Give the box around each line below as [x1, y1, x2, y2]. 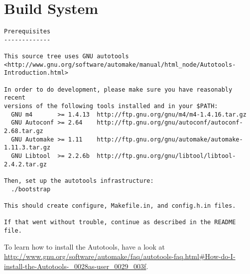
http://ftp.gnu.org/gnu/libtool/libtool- [97, 152, 236, 159]
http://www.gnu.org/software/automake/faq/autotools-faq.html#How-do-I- [4, 251, 236, 262]
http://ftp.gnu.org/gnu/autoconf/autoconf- [97, 119, 243, 127]
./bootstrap [11, 185, 51, 193]
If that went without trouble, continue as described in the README [4, 219, 236, 226]
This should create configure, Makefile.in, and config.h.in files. [4, 202, 236, 209]
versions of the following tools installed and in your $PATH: [4, 103, 218, 110]
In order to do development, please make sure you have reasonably [4, 86, 233, 93]
